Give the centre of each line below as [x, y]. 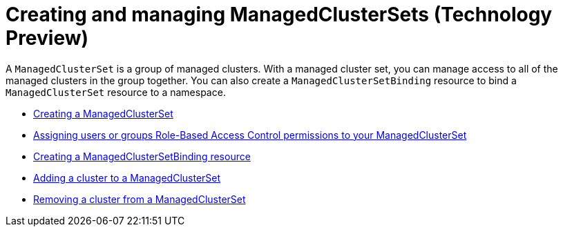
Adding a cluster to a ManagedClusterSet [127, 177]
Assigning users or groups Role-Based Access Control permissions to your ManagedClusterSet [250, 135]
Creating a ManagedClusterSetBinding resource [142, 156]
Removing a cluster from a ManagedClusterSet [140, 199]
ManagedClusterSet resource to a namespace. [116, 92]
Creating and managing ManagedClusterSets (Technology [279, 14]
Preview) [47, 38]
